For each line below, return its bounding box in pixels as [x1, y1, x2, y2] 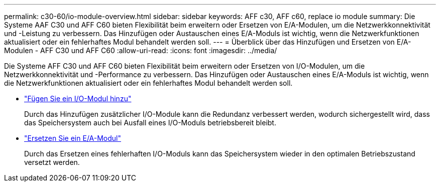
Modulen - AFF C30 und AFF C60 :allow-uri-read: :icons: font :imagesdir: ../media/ [4, 46, 277, 55]
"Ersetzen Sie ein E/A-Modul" [24, 134, 122, 142]
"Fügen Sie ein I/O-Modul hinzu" [24, 94, 132, 103]
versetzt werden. [24, 158, 80, 166]
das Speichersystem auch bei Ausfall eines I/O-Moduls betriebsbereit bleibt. [24, 118, 276, 127]
